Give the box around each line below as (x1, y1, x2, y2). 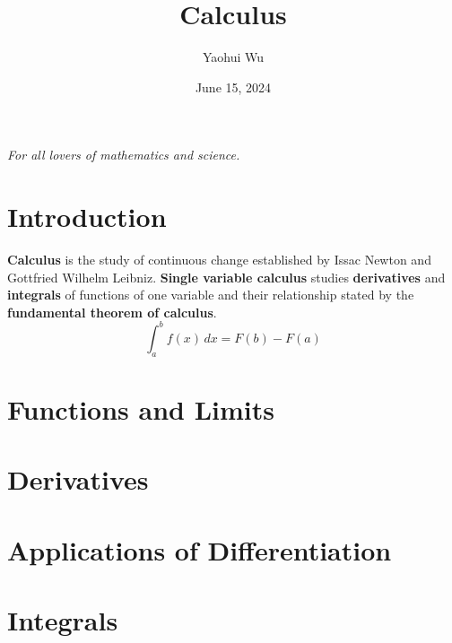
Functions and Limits (7, 390, 275, 427)
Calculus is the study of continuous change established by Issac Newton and (7, 250, 431, 269)
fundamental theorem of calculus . (7, 302, 217, 321)
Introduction (7, 198, 167, 235)
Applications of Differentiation (7, 531, 392, 568)
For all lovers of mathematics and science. (7, 145, 240, 164)
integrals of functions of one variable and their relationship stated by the (7, 285, 414, 304)
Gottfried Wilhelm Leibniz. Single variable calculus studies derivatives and (7, 267, 446, 286)
